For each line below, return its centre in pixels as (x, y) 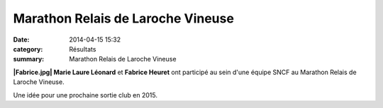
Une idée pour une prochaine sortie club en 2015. (85, 95)
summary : (29, 59)
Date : (21, 40)
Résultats (83, 49)
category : (28, 49)
